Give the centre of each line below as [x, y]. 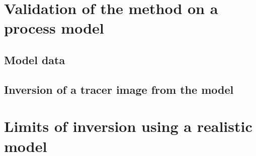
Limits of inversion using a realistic [128, 126]
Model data [35, 59]
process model [54, 28]
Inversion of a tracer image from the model [119, 89]
